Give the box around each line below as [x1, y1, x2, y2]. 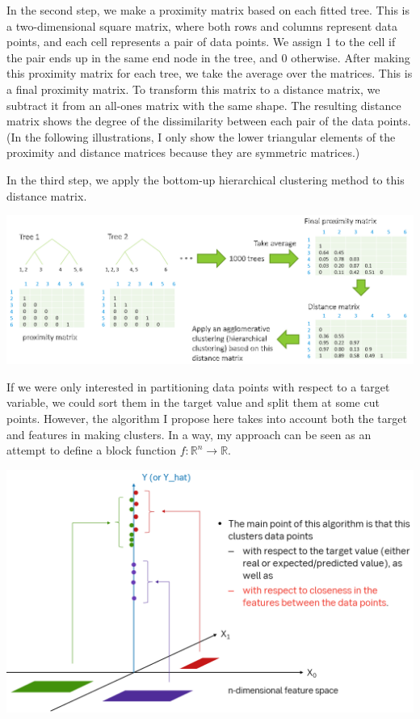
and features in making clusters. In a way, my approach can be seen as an [6, 425, 372, 442]
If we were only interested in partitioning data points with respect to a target [6, 378, 390, 395]
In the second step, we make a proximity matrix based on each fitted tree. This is [6, 2, 409, 18]
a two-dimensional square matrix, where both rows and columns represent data [6, 17, 397, 34]
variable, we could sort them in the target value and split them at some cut [6, 394, 380, 411]
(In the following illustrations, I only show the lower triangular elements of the [6, 128, 396, 145]
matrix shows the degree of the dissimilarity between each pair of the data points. [6, 112, 411, 129]
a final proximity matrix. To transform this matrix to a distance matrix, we [6, 80, 380, 97]
